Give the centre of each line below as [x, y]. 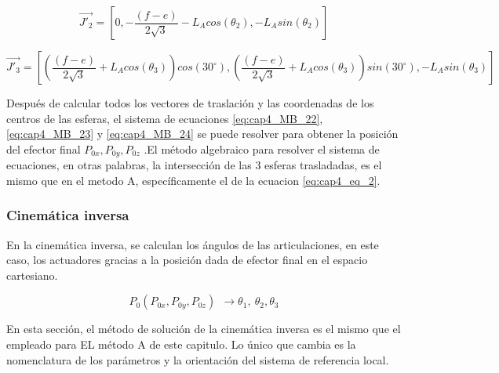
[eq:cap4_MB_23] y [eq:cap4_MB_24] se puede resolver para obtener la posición [202, 134]
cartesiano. [32, 275]
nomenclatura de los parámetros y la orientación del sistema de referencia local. [198, 359]
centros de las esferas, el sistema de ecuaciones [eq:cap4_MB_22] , [165, 118]
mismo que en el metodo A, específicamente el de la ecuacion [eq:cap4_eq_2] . [193, 180]
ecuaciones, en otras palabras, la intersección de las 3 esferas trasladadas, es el [194, 165]
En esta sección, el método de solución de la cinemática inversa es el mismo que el [204, 329]
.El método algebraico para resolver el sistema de [262, 148]
